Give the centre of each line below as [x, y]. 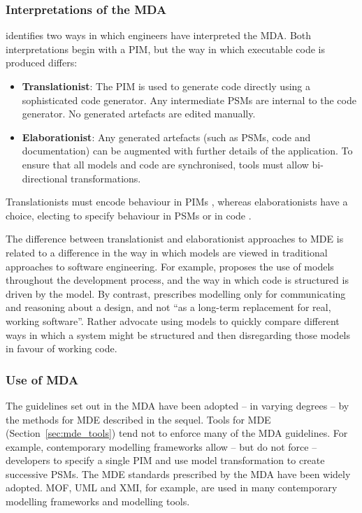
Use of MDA [42, 379]
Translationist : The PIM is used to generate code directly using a [166, 86]
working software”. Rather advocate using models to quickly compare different [173, 320]
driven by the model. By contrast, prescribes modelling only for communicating [176, 293]
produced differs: [42, 63]
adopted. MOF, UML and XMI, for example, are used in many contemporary [172, 487]
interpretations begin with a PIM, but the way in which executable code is [165, 49]
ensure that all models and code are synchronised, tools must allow [165, 164]
